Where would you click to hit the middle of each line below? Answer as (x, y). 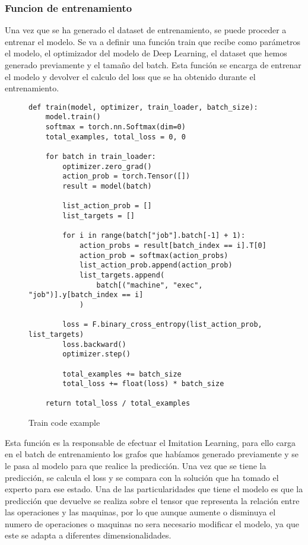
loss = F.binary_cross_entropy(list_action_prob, (162, 325)
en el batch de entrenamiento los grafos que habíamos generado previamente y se (152, 454)
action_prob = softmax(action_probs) (154, 255)
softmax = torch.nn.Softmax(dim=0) (115, 127)
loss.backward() (94, 344)
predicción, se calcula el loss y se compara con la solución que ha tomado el (142, 477)
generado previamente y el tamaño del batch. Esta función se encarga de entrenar (153, 65)
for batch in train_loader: (101, 157)
